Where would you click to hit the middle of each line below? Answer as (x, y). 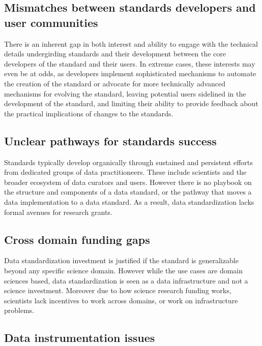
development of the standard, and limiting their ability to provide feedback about (131, 103)
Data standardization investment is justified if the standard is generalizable (121, 260)
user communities (51, 22)
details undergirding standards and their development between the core (115, 54)
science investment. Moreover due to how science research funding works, (118, 290)
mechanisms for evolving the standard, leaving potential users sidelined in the (125, 93)
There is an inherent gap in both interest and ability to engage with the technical (131, 43)
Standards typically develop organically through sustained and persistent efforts (128, 162)
